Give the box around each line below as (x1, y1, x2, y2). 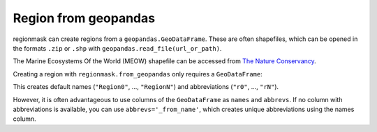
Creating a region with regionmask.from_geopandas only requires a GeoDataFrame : (13, 69, 263, 78)
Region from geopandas (13, 10, 156, 26)
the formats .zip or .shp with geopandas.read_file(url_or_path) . (13, 44, 222, 52)
